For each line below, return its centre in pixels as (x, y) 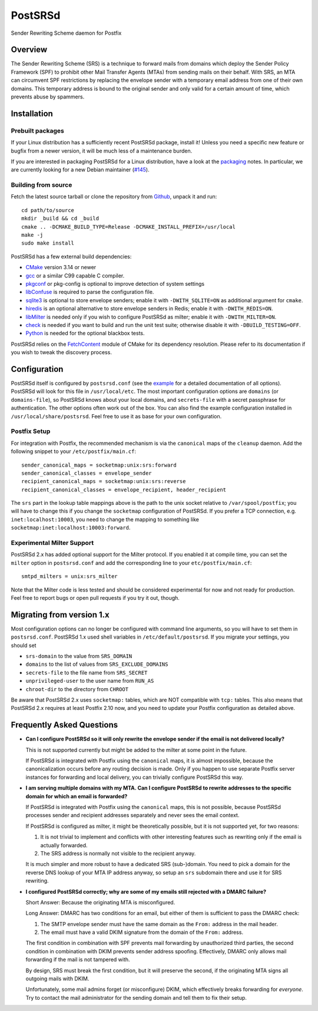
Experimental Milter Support (52, 543)
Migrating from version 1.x (60, 615)
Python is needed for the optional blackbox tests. (85, 333)
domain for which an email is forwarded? (77, 796)
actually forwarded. (64, 845)
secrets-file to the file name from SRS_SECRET (87, 672)
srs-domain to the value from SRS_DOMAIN (79, 656)
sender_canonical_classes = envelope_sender (87, 473)
